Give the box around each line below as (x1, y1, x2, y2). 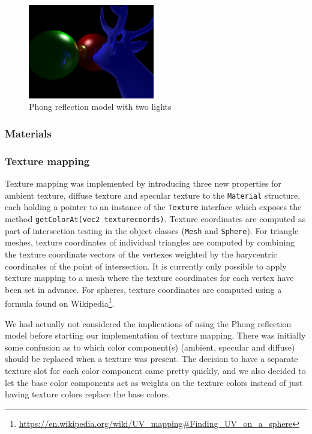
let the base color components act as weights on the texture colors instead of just (5, 376, 303, 388)
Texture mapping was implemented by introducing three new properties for (5, 177, 281, 190)
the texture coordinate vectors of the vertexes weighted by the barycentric (5, 247, 277, 260)
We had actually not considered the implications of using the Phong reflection (5, 317, 292, 330)
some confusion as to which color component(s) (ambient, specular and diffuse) (5, 340, 295, 353)
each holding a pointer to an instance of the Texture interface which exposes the (5, 200, 302, 213)
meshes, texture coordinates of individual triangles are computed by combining (5, 236, 295, 249)
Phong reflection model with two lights (29, 100, 172, 113)
